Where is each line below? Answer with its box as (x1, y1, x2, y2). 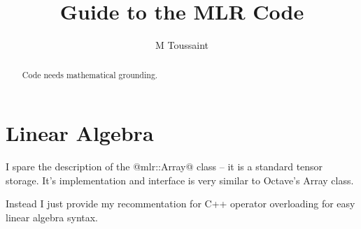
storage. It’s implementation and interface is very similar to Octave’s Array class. (6, 172, 354, 187)
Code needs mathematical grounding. (22, 68, 158, 80)
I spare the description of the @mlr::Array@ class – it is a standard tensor (6, 159, 323, 174)
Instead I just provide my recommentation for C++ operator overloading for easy (6, 196, 355, 211)
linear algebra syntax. (6, 209, 99, 224)
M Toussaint (155, 38, 208, 52)
